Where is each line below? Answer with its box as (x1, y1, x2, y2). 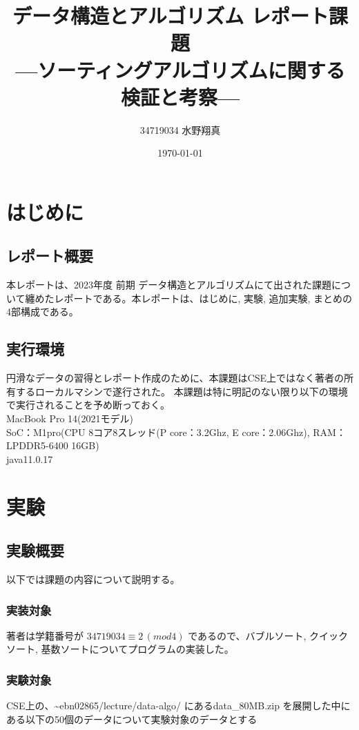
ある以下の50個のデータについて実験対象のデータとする (6, 711, 258, 726)
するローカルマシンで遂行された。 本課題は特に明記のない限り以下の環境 (15, 384, 348, 398)
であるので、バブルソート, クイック (188, 628, 349, 642)
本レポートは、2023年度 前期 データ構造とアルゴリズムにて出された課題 (6, 277, 331, 292)
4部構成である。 (6, 304, 79, 319)
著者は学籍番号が (6, 628, 84, 642)
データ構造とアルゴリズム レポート (12, 1, 329, 30)
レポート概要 (6, 245, 93, 266)
